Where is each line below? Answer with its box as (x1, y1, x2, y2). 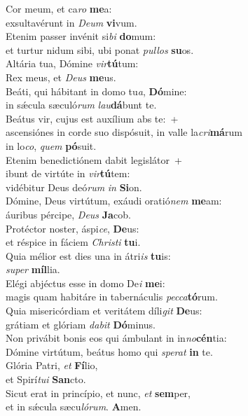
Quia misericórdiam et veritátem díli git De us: (6, 303, 202, 318)
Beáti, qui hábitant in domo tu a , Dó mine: (6, 83, 187, 98)
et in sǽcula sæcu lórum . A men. (6, 399, 142, 414)
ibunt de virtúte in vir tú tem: (6, 166, 130, 181)
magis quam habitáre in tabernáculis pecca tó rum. (6, 289, 218, 304)
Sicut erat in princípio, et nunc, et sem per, (6, 385, 191, 400)
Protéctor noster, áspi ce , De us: (6, 221, 139, 235)
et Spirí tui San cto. (6, 372, 86, 387)
